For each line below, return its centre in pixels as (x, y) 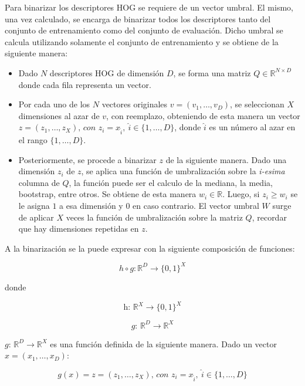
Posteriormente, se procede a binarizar (87, 159)
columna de (39, 182)
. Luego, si (241, 194)
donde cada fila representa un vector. (85, 84)
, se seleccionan (257, 104)
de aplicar (36, 217)
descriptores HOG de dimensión (107, 72)
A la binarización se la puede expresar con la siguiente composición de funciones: (150, 248)
